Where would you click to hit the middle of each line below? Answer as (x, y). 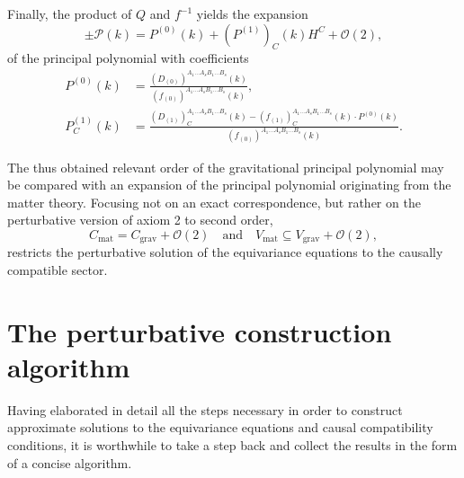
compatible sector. (58, 269)
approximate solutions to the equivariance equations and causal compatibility (220, 427)
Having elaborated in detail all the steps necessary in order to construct (205, 409)
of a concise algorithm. (70, 462)
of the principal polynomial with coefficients (128, 58)
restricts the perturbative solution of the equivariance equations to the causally (225, 252)
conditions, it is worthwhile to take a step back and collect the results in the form (232, 445)
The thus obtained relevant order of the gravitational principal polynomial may (226, 167)
